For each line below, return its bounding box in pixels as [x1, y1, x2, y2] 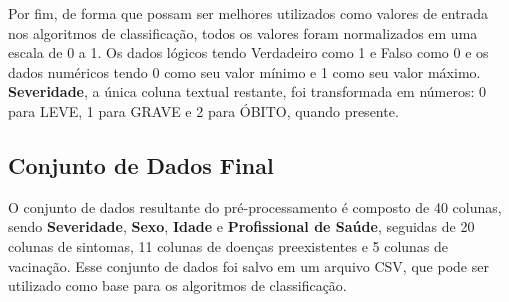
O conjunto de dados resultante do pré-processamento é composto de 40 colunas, [8, 196, 502, 217]
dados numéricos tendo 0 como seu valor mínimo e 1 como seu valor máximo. [8, 61, 481, 82]
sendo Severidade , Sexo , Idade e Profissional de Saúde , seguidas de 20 [8, 216, 475, 237]
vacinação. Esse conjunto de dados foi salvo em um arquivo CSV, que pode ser [8, 255, 489, 276]
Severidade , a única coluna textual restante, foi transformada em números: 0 [8, 81, 487, 102]
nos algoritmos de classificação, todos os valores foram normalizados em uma [8, 22, 478, 43]
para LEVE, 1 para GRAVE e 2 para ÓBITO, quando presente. [8, 100, 399, 121]
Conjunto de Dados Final [8, 149, 274, 180]
